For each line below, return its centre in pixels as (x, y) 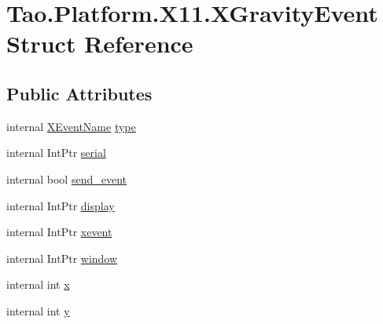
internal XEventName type (71, 126)
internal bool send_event (66, 178)
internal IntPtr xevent (59, 232)
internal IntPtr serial (56, 153)
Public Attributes (79, 93)
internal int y (38, 310)
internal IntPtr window (62, 258)
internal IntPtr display (61, 205)
